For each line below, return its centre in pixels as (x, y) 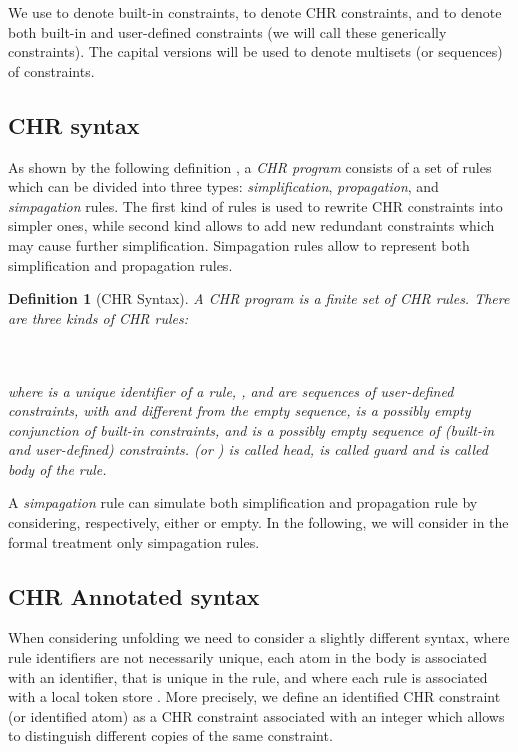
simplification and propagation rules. (120, 264)
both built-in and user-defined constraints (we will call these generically (227, 31)
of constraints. (51, 70)
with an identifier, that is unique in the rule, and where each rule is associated (248, 676)
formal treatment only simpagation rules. (134, 541)
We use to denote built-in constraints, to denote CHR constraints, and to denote (255, 12)
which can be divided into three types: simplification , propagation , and (223, 186)
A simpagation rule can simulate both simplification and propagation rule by (243, 502)
